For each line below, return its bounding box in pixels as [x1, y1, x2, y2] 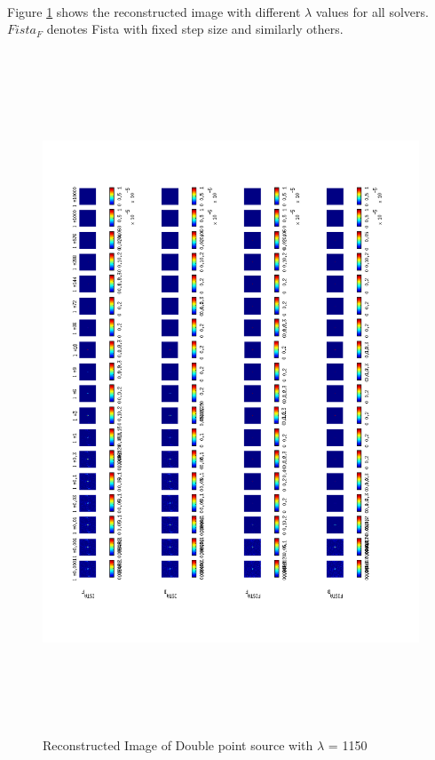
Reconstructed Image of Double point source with [43, 736, 313, 755]
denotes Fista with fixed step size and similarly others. [46, 20, 344, 38]
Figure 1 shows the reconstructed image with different [7, 2, 301, 20]
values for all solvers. [315, 2, 429, 20]
